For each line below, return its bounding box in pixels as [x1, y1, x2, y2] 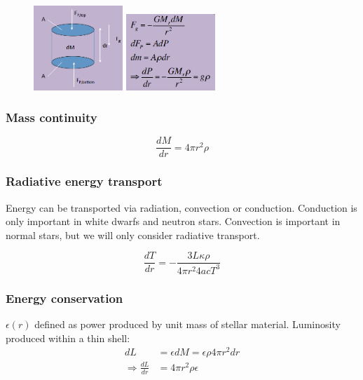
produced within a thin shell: [6, 330, 130, 345]
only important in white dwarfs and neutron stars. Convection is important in [6, 214, 341, 229]
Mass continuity [6, 109, 97, 126]
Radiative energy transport [6, 172, 163, 190]
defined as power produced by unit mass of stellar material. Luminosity [34, 317, 341, 332]
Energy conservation [6, 289, 123, 306]
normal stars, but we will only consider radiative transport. [6, 227, 260, 242]
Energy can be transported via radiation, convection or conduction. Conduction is [6, 200, 357, 215]
